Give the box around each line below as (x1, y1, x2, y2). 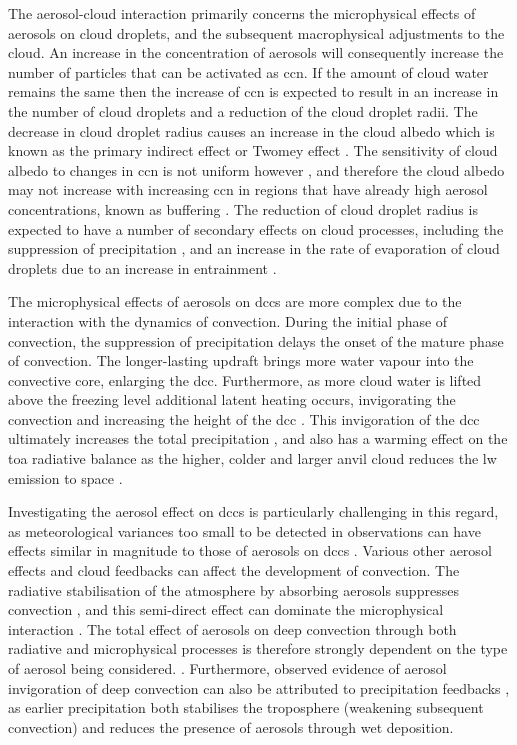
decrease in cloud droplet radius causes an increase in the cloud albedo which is (8, 120, 495, 141)
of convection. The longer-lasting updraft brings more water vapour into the (8, 350, 474, 371)
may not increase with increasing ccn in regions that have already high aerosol (8, 179, 488, 200)
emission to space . (8, 467, 123, 488)
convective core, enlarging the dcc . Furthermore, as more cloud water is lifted (8, 369, 482, 390)
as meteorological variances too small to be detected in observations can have (8, 520, 481, 541)
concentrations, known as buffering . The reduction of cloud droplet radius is (8, 198, 478, 219)
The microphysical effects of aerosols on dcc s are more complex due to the (8, 291, 462, 312)
